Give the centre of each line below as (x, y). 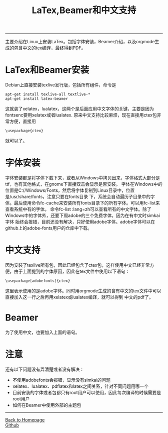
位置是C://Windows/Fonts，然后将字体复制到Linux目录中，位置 (70, 190)
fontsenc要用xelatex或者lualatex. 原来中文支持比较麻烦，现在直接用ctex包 (81, 115)
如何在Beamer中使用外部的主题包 (47, 405)
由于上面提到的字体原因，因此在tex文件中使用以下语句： (72, 271)
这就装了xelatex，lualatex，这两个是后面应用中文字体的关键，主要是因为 (79, 109)
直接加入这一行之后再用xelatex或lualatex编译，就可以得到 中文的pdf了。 (79, 297)
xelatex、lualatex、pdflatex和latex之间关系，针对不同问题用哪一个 (80, 386)
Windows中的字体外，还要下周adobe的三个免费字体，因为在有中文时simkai (82, 215)
